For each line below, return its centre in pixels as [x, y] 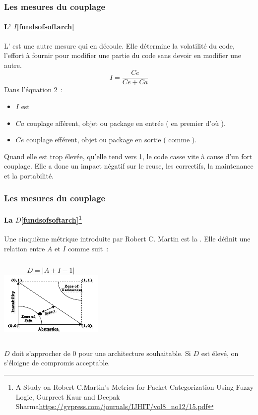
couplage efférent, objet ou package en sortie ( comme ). [112, 140]
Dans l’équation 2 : [33, 89]
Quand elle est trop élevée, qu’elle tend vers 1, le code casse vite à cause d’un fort [128, 156]
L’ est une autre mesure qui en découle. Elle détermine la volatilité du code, [119, 45]
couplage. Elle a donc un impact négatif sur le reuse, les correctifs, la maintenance [129, 166]
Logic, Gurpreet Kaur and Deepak [68, 396]
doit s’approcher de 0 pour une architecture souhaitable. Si [101, 353]
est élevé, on [220, 353]
